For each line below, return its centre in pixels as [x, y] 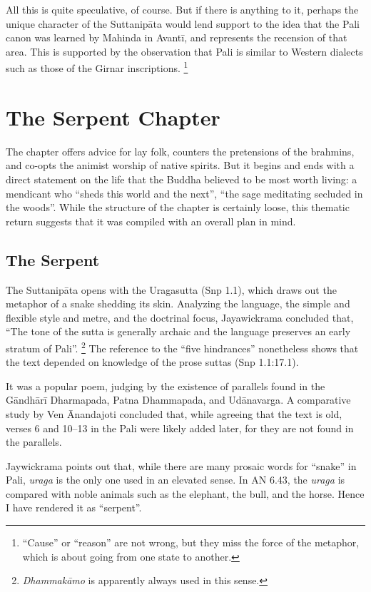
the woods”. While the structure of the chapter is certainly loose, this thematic [178, 207]
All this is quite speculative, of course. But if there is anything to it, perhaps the [182, 9]
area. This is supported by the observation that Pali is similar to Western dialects [184, 51]
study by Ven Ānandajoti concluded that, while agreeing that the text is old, [174, 413]
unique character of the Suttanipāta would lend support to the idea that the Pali [183, 23]
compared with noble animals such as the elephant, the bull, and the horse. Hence [185, 493]
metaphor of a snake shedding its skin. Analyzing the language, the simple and [178, 303]
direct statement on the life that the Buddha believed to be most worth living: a [182, 179]
